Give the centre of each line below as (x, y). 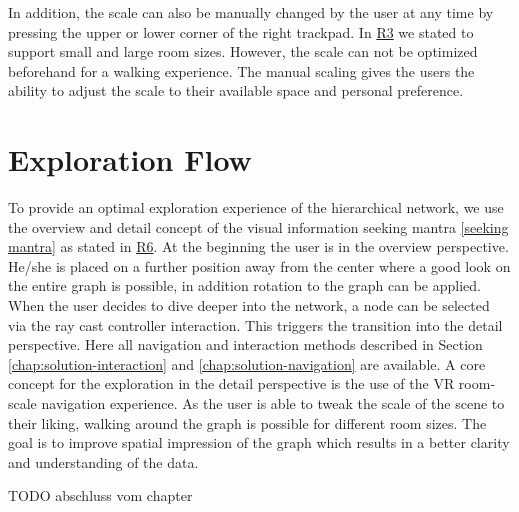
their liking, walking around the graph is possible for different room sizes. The (247, 422)
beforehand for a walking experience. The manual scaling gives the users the (241, 70)
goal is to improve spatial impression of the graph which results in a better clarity (259, 442)
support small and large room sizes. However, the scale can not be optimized (243, 51)
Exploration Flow (130, 159)
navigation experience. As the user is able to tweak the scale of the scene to (273, 403)
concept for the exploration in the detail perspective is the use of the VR (231, 383)
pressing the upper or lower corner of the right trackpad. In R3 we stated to (241, 31)
